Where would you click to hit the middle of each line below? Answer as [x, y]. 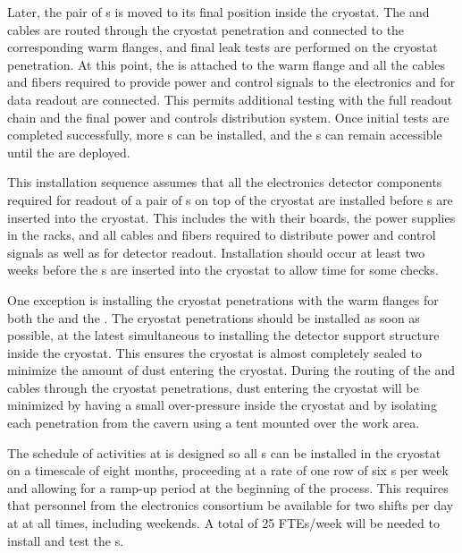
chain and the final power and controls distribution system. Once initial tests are [228, 117]
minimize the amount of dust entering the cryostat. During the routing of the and [231, 370]
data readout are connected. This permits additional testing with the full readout [230, 99]
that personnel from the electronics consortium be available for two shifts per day [231, 505]
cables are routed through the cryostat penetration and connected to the [206, 29]
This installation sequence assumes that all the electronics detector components [225, 182]
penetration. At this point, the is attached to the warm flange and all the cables [226, 64]
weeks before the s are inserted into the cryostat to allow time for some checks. [223, 270]
